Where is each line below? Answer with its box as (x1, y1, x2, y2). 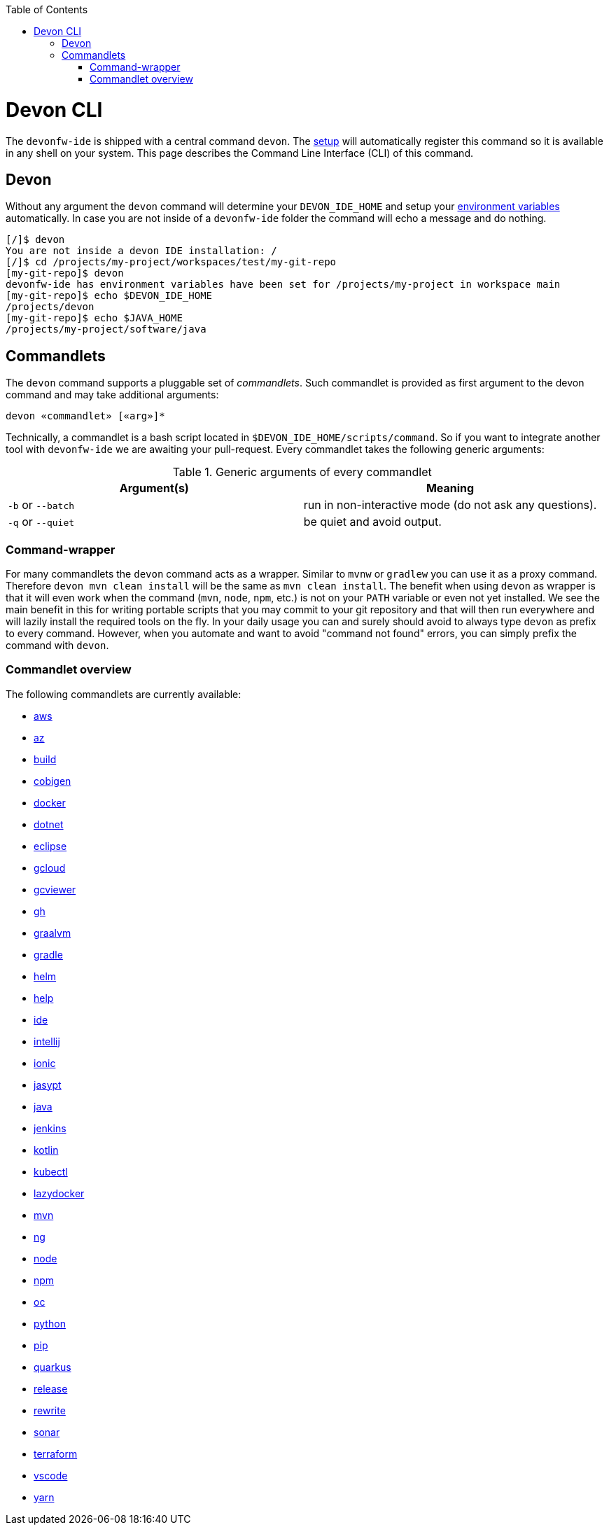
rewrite (34, 1404, 66, 1416)
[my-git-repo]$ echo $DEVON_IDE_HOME (6, 290, 213, 302)
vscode (34, 1469, 68, 1481)
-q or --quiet (8, 515, 75, 529)
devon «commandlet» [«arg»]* (6, 410, 165, 422)
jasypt (34, 1078, 62, 1091)
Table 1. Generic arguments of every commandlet (172, 465, 432, 480)
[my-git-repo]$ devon (6, 267, 124, 279)
